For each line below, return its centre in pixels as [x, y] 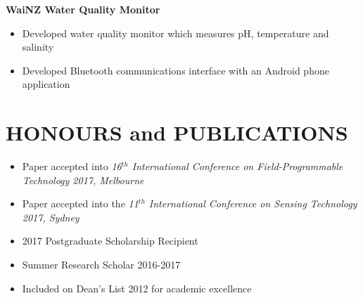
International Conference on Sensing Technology [253, 203]
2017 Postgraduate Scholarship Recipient [110, 241]
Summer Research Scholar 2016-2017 [101, 265]
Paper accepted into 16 [72, 166]
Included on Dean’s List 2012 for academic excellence [137, 288]
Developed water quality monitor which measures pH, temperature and [176, 33]
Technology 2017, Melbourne [83, 180]
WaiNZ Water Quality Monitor [83, 9]
